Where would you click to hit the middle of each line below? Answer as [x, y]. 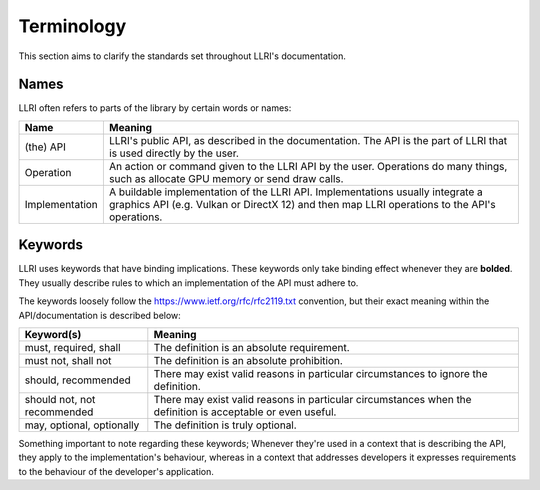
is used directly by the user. [174, 153]
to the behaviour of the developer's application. [116, 471]
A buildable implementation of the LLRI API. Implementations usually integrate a [296, 192]
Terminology [72, 26]
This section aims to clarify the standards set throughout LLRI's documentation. [182, 56]
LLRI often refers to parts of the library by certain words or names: [155, 108]
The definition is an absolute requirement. [251, 347]
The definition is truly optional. [225, 425]
